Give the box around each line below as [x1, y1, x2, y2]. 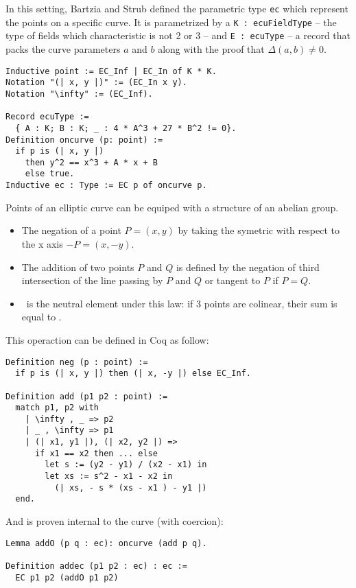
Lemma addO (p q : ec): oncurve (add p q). [5, 538, 207, 548]
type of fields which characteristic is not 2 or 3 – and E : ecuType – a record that [5, 28, 351, 43]
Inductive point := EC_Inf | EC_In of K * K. [5, 66, 217, 76]
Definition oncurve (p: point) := [5, 134, 163, 145]
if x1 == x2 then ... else [34, 448, 158, 458]
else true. [25, 169, 75, 179]
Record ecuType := [5, 112, 89, 122]
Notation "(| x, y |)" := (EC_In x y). [5, 78, 187, 88]
